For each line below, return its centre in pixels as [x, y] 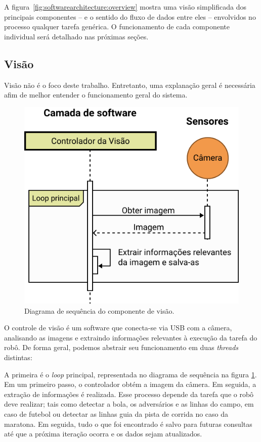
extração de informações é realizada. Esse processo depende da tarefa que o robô [129, 394]
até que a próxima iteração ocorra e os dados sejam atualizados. [103, 434]
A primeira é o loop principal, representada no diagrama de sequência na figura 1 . [130, 374]
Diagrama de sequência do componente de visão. [99, 310]
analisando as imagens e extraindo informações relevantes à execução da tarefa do [131, 337]
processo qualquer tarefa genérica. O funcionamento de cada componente [117, 27]
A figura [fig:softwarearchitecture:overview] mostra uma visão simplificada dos [125, 7]
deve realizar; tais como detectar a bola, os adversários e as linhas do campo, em [129, 404]
